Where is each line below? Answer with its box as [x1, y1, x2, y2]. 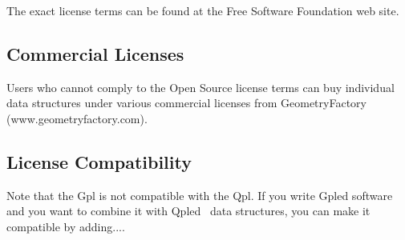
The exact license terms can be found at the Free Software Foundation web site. [6, 2, 399, 18]
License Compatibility [6, 149, 192, 174]
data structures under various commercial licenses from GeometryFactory [6, 94, 367, 111]
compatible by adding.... [6, 218, 125, 234]
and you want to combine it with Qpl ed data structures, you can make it [6, 202, 371, 219]
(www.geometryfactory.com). [6, 110, 148, 126]
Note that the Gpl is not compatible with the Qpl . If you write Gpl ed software [6, 186, 393, 203]
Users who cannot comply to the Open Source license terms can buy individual [6, 78, 395, 95]
